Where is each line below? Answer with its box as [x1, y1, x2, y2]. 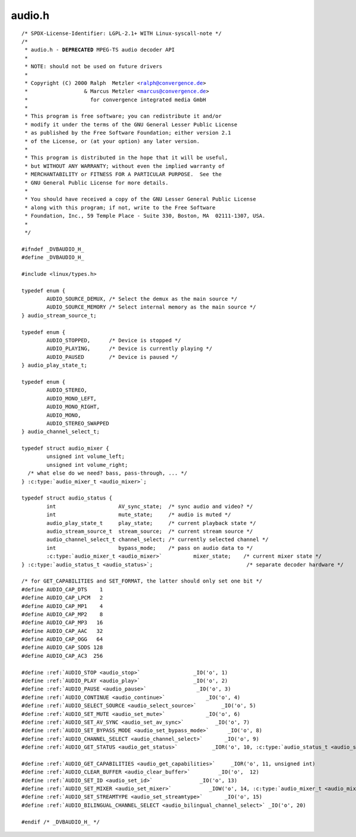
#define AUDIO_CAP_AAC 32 [21, 628, 103, 634]
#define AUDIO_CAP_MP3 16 [21, 619, 103, 626]
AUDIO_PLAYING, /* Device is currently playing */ [46, 345, 213, 352]
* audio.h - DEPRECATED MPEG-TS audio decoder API [24, 46, 175, 53]
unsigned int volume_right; [46, 462, 128, 468]
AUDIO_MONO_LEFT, [46, 395, 97, 402]
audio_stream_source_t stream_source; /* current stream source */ [46, 528, 253, 534]
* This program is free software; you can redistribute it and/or [24, 113, 222, 120]
